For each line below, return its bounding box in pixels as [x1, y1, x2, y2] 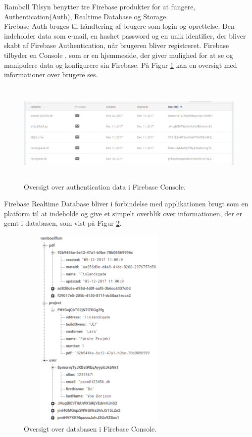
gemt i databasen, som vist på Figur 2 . [4, 218, 122, 228]
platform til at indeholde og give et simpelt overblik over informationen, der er [4, 208, 242, 218]
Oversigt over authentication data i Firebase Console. [24, 182, 186, 192]
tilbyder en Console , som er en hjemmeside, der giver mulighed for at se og [4, 49, 233, 60]
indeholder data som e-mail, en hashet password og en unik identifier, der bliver [4, 30, 246, 41]
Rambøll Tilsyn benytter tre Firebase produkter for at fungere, [4, 1, 196, 11]
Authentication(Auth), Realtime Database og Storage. [4, 11, 168, 21]
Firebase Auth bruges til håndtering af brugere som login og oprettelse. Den [4, 21, 235, 31]
